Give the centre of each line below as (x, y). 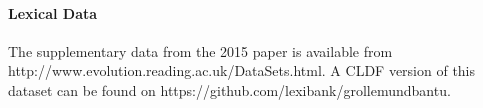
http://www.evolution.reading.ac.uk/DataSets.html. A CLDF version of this (242, 70)
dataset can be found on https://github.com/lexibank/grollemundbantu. (229, 89)
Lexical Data (53, 12)
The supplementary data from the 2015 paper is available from (200, 50)
